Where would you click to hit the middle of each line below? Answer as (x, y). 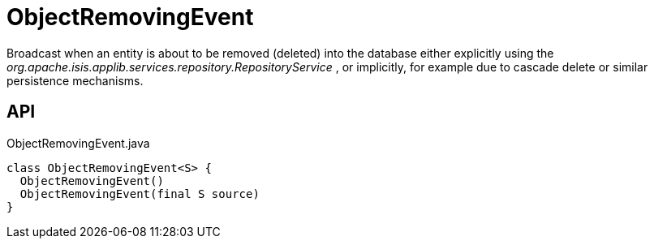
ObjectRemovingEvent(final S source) (140, 193)
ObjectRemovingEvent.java (78, 143)
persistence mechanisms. (75, 80)
